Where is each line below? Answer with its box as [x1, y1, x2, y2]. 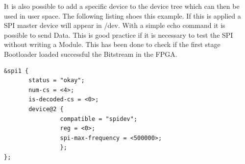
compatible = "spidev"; [60, 115, 138, 122]
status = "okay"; [28, 77, 85, 84]
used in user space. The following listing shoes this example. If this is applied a [4, 10, 241, 21]
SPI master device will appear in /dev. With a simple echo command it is [4, 20, 225, 30]
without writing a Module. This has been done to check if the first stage [4, 39, 220, 49]
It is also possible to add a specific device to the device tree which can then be [4, 1, 240, 11]
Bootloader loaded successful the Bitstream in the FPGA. [4, 48, 177, 59]
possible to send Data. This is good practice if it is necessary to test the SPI [4, 29, 233, 40]
